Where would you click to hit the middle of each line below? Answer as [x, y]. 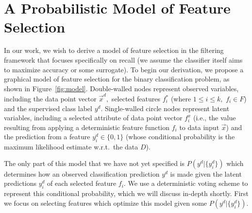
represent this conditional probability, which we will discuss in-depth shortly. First [126, 193]
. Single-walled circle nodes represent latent [165, 108]
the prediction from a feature [47, 137]
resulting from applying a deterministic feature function [87, 127]
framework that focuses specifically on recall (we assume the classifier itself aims [123, 59]
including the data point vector [50, 98]
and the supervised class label [48, 108]
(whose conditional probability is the [180, 137]
